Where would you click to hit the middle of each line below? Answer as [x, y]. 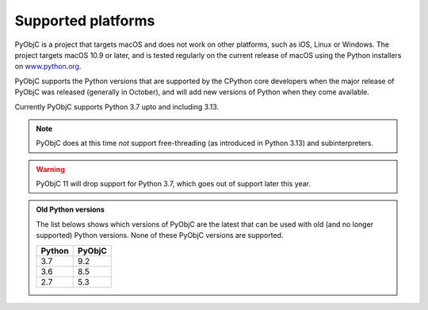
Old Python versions [70, 209]
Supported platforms [85, 21]
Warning [50, 169]
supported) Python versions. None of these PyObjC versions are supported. [160, 235]
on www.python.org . [48, 67]
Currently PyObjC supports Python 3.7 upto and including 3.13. [117, 106]
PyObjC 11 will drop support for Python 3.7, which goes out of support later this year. [173, 184]
